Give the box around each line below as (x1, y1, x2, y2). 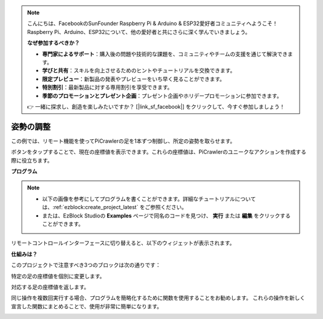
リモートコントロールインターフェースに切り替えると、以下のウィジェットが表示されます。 (11, 240, 236, 247)
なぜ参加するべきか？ (27, 39, 80, 47)
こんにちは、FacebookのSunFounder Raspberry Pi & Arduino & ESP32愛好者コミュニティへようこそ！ (27, 20, 278, 27)
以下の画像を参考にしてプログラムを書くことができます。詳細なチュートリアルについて (42, 195, 257, 203)
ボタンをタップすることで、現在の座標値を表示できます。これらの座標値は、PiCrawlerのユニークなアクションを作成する (11, 148, 306, 155)
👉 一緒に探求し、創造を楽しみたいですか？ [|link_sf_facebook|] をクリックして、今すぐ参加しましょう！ (27, 103, 285, 110)
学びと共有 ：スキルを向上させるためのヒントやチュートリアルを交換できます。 (42, 67, 236, 74)
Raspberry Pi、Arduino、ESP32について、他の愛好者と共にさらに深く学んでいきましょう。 (27, 28, 251, 35)
